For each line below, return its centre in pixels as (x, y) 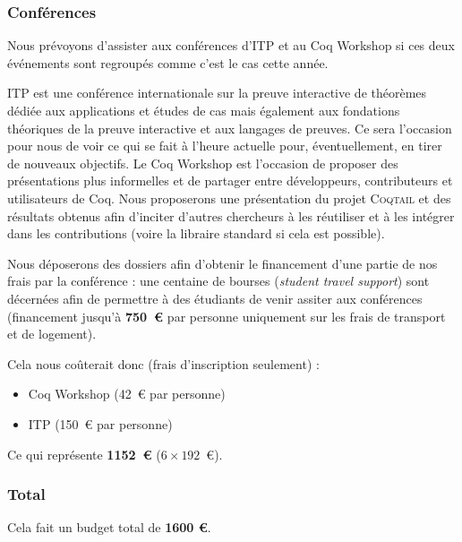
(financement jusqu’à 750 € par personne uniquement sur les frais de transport (227, 316)
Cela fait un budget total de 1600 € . (109, 527)
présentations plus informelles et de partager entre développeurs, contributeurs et (230, 181)
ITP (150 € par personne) (100, 423)
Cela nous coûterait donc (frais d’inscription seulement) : (163, 363)
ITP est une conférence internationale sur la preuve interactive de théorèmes (217, 93)
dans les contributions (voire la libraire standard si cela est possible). (196, 233)
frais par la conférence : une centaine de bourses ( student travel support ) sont (218, 281)
